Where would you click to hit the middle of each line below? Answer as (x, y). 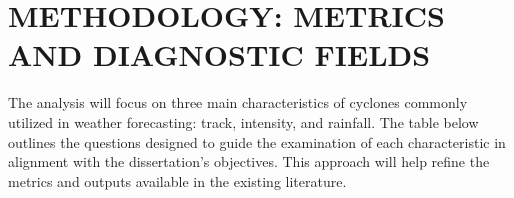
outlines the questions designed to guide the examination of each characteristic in (257, 141)
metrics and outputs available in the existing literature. (177, 180)
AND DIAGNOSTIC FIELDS (219, 54)
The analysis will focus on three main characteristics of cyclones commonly (238, 102)
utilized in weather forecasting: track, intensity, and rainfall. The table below (243, 121)
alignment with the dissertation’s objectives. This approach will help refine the (249, 161)
